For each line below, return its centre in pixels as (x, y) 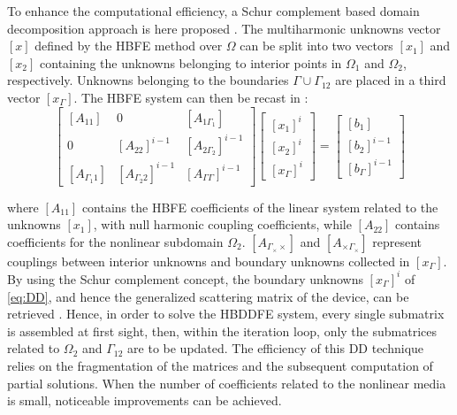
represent (397, 241)
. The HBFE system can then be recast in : (191, 97)
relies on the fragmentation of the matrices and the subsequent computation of (220, 365)
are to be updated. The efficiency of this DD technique (276, 348)
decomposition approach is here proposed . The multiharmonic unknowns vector (224, 28)
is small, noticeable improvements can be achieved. (145, 400)
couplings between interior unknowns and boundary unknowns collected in (209, 261)
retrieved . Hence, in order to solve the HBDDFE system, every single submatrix (226, 314)
